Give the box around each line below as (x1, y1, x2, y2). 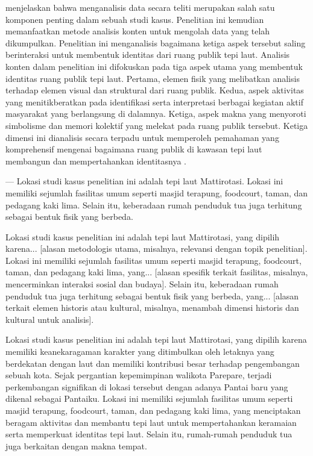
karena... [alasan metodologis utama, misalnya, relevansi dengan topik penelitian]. (5, 242, 308, 255)
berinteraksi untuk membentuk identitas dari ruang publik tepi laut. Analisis (5, 48, 290, 61)
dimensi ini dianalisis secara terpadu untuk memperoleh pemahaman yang (5, 131, 279, 143)
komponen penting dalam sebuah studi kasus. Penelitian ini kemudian (5, 13, 264, 25)
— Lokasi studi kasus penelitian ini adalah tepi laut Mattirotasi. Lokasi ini (5, 175, 283, 187)
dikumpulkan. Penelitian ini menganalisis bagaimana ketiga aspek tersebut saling (5, 36, 306, 49)
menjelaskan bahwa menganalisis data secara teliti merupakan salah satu (5, 1, 275, 13)
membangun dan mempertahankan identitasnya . (5, 154, 186, 167)
